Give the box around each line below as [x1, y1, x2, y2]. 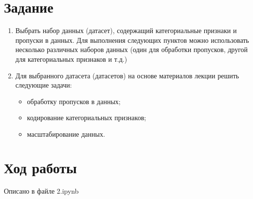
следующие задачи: [15, 80, 72, 90]
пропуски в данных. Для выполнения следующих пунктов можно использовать [15, 35, 249, 45]
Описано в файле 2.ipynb [4, 185, 79, 196]
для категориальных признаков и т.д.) [15, 54, 127, 64]
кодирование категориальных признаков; [27, 112, 146, 123]
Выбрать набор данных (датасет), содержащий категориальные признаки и [15, 25, 237, 36]
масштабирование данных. [27, 128, 105, 139]
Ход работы [4, 157, 77, 177]
